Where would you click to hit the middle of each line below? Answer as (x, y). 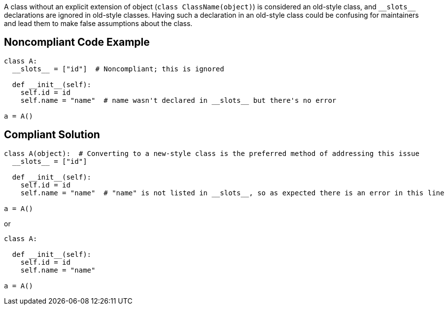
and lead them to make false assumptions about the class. (98, 23)
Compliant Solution (52, 135)
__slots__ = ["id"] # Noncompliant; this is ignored (118, 69)
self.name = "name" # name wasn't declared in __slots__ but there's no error (178, 100)
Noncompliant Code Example (77, 42)
